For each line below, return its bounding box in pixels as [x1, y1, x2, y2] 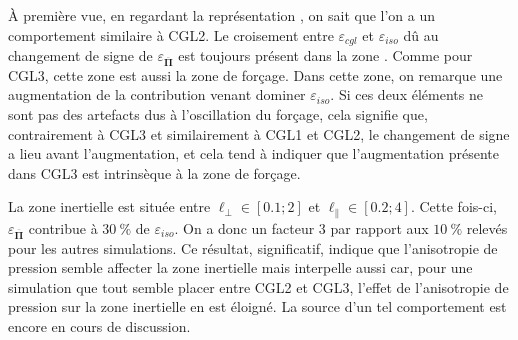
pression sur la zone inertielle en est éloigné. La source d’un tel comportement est [8, 296, 507, 317]
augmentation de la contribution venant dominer [8, 84, 306, 105]
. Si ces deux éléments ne [330, 84, 483, 105]
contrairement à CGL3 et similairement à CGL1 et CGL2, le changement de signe [8, 123, 510, 144]
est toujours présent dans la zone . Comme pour [178, 45, 473, 66]
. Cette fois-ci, [410, 196, 497, 217]
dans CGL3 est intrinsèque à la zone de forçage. [8, 162, 301, 183]
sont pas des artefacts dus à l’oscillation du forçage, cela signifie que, [8, 103, 428, 124]
